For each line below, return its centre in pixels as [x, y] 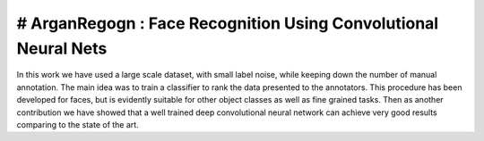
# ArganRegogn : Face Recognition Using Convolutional [228, 23]
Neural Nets [62, 48]
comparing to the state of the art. [78, 124]
